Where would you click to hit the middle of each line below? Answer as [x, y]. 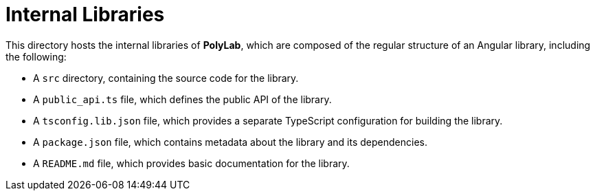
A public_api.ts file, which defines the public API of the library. [182, 99]
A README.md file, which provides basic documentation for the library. [191, 163]
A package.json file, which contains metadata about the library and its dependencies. [231, 142]
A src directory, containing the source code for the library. [166, 78]
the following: [36, 56]
